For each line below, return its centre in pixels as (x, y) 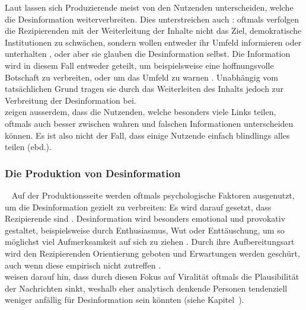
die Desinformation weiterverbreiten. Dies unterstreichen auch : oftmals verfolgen (152, 19)
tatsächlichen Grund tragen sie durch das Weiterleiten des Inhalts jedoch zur (144, 89)
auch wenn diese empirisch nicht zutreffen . (83, 265)
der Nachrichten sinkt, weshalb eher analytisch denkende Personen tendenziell (146, 288)
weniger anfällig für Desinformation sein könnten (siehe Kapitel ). (125, 300)
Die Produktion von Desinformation (93, 173)
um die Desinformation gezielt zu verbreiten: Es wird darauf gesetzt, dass (138, 207)
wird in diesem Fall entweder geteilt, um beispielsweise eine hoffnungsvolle (139, 65)
